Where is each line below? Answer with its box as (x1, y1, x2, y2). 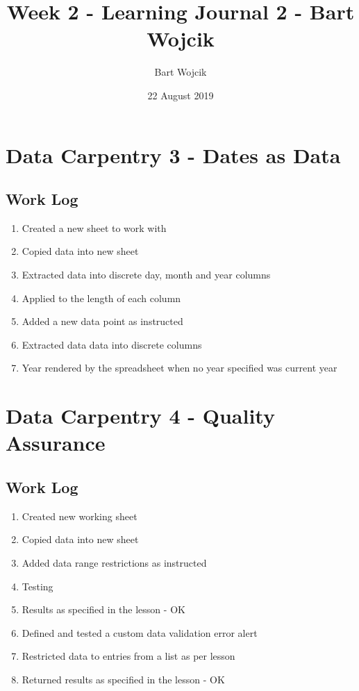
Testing (22, 578, 53, 593)
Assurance (6, 428, 106, 457)
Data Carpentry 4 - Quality (6, 401, 275, 430)
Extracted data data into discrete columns (22, 337, 202, 351)
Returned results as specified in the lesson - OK (22, 672, 225, 686)
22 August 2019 (147, 88, 214, 102)
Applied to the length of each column (22, 290, 181, 305)
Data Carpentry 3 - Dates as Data (6, 140, 341, 169)
